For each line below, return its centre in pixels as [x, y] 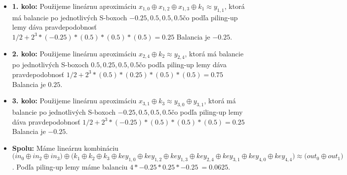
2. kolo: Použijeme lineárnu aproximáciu [74, 53]
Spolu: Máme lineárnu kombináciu [65, 148]
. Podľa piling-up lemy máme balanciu [70, 167]
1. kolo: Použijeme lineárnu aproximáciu [74, 6]
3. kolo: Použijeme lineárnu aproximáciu [74, 101]
